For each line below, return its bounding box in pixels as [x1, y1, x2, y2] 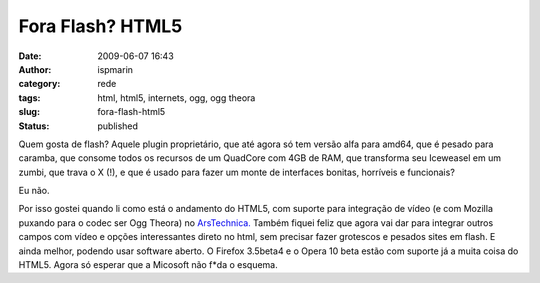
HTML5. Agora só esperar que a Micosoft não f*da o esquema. [18, 259, 279, 271]
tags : [18, 91, 41, 104]
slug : [18, 106, 40, 118]
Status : [18, 120, 50, 132]
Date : [18, 50, 42, 62]
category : [18, 78, 61, 90]
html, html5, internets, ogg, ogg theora [97, 91, 256, 104]
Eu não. [18, 185, 50, 197]
